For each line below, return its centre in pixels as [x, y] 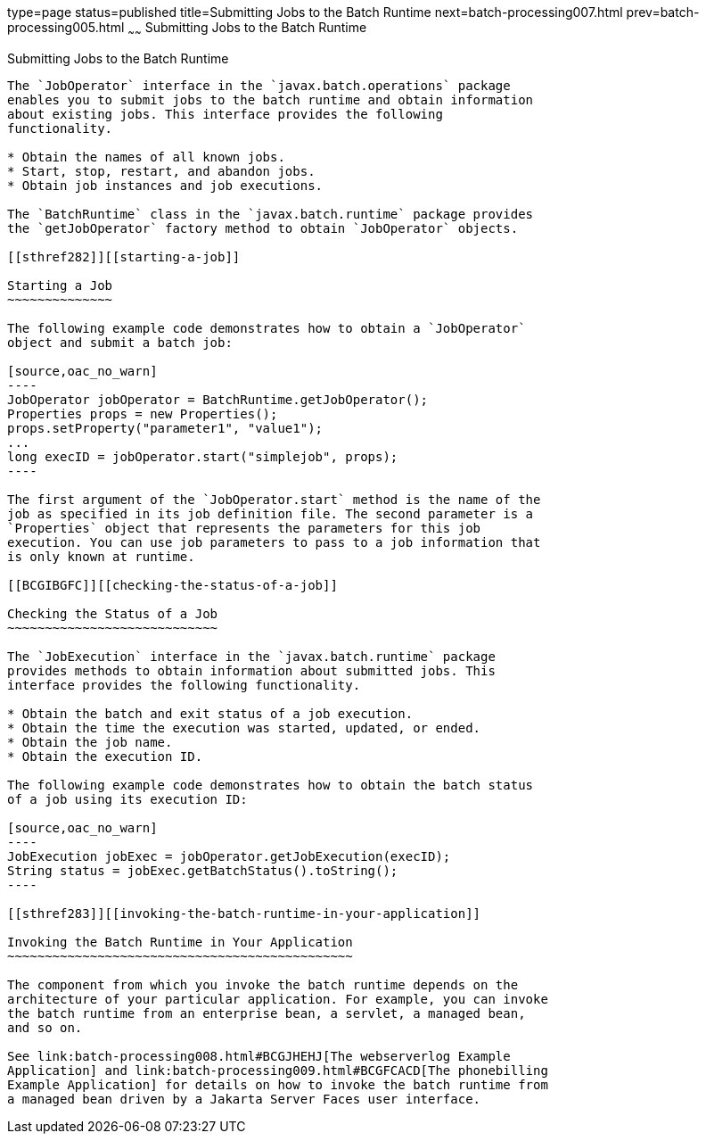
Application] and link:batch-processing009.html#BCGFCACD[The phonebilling [278, 1070]
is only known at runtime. [101, 556]
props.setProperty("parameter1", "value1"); [165, 428]
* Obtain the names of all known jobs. [146, 157]
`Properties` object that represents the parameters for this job [244, 528]
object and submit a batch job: [120, 342]
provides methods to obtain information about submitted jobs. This [251, 670]
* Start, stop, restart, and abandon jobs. [161, 171]
